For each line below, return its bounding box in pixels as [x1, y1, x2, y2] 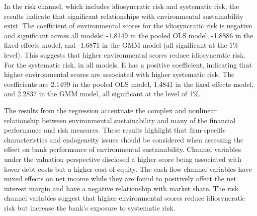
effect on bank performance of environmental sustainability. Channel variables [4, 144, 241, 154]
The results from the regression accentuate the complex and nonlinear [4, 105, 217, 115]
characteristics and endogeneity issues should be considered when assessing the [4, 134, 244, 144]
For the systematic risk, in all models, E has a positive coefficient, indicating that [4, 59, 252, 70]
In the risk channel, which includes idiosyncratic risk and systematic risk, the [4, 1, 239, 11]
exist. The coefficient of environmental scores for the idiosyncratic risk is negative [4, 20, 252, 31]
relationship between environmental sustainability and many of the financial [4, 115, 236, 125]
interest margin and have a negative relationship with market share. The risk [4, 183, 239, 193]
